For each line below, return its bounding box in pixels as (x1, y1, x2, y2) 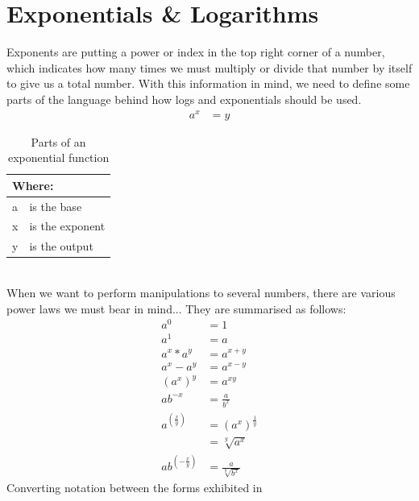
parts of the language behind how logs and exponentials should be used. (6, 90, 362, 107)
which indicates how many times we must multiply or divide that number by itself (6, 59, 413, 76)
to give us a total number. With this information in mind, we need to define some (6, 75, 410, 92)
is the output (29, 238, 93, 255)
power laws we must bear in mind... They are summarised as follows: (6, 300, 346, 317)
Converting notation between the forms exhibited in (6, 479, 263, 496)
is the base (29, 197, 82, 214)
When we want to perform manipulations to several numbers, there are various (6, 284, 396, 301)
